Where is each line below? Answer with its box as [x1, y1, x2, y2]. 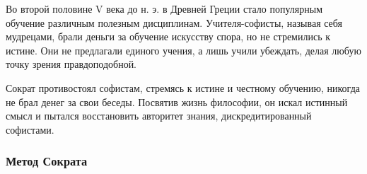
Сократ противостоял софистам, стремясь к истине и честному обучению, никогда [6, 80, 360, 95]
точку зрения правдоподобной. [6, 57, 137, 71]
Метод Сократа [6, 152, 88, 170]
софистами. [6, 122, 54, 137]
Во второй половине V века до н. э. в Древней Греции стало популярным [6, 1, 322, 16]
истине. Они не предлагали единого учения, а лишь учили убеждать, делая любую [6, 42, 361, 57]
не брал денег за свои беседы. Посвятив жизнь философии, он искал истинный [6, 94, 348, 109]
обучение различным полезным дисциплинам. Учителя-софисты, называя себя [6, 15, 343, 30]
